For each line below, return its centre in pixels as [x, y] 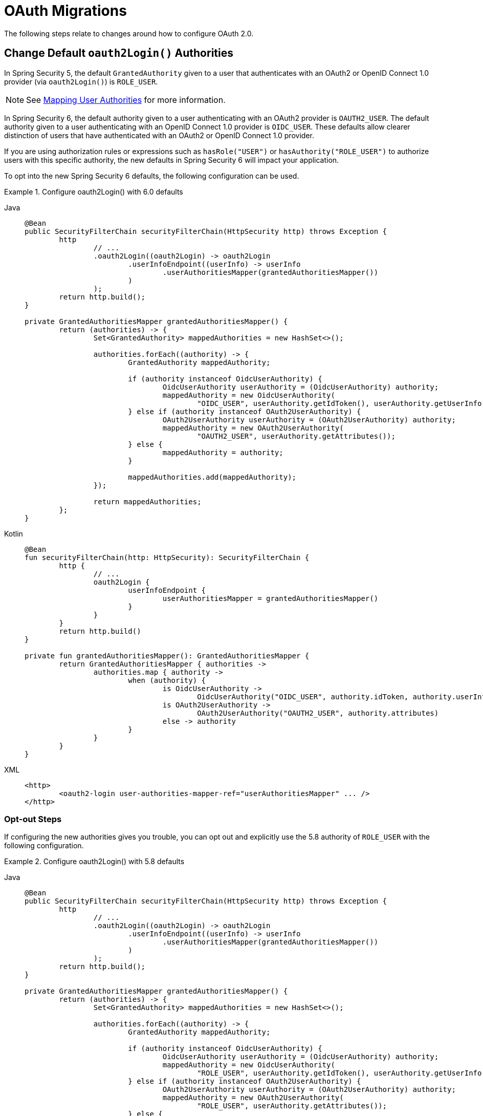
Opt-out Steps [33, 819]
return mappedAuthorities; [147, 501]
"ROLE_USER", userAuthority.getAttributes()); [292, 1106]
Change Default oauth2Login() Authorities [119, 53]
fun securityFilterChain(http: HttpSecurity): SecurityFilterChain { [167, 557]
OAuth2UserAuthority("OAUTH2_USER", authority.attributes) [318, 713]
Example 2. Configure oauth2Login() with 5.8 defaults [94, 862]
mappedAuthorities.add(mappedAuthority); [212, 477]
